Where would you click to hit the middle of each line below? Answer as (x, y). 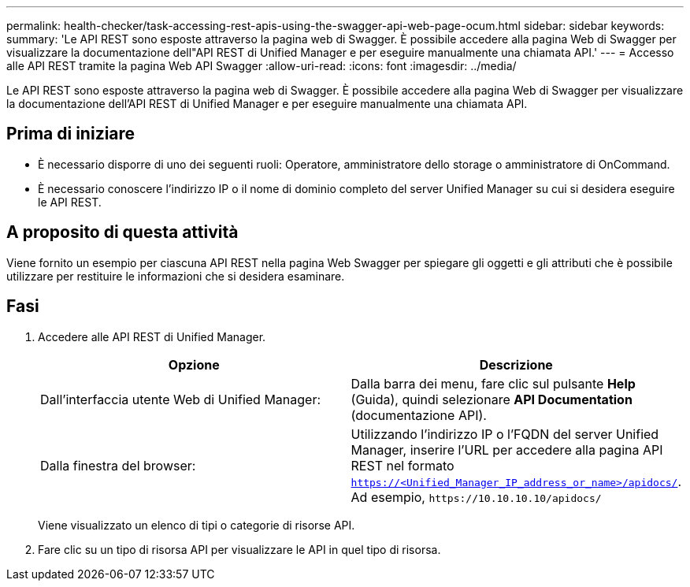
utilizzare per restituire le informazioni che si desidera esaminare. (176, 276)
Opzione (194, 364)
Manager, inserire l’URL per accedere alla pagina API (507, 450)
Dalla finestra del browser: (118, 465)
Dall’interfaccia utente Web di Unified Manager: (181, 399)
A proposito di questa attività (122, 232)
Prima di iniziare (71, 134)
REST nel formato (402, 465)
